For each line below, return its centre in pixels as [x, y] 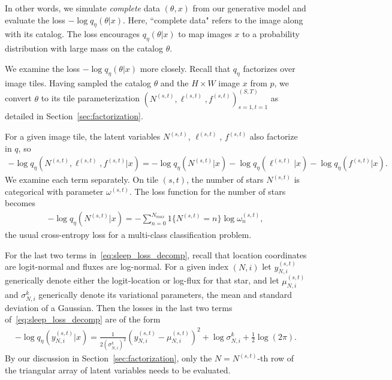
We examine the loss [42, 68]
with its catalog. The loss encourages [73, 34]
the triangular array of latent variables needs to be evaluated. [118, 370]
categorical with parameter [54, 191]
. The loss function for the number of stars [208, 191]
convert [18, 98]
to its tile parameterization [90, 98]
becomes [20, 203]
